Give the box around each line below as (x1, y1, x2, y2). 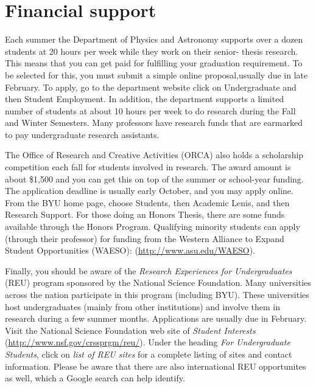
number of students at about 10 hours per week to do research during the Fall (5, 104, 296, 117)
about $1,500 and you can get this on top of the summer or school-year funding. (5, 172, 304, 185)
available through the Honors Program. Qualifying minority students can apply (5, 220, 300, 233)
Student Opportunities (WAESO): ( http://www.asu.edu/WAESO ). (5, 244, 255, 257)
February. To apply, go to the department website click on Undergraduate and (5, 80, 297, 93)
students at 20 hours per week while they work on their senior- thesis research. (5, 44, 298, 57)
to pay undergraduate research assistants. (5, 128, 160, 140)
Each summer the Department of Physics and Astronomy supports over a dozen (5, 33, 303, 46)
